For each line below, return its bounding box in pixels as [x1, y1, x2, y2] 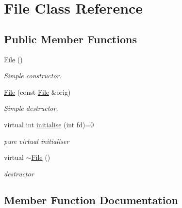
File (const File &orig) [4, 87, 71, 97]
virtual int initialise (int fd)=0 [4, 119, 94, 129]
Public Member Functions [4, 31, 137, 46]
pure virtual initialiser [4, 136, 69, 146]
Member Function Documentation [4, 192, 179, 207]
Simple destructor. [4, 103, 58, 113]
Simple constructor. [4, 70, 62, 81]
